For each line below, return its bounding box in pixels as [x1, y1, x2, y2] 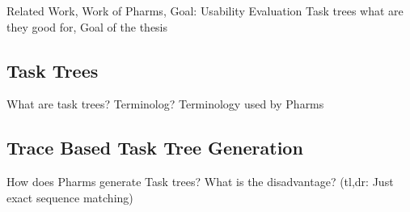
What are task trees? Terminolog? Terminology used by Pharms [6, 95, 324, 112]
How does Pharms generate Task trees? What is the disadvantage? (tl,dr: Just [6, 173, 394, 190]
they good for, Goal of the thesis [6, 18, 168, 35]
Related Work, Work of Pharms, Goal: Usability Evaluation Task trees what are [6, 2, 404, 19]
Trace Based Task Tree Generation [6, 135, 303, 160]
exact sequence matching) [6, 189, 133, 206]
